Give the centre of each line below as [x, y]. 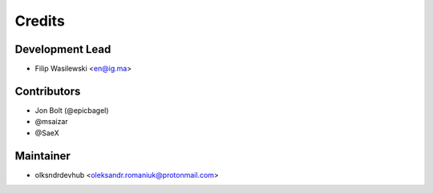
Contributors [48, 91]
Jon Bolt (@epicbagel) [72, 110]
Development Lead [63, 49]
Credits [40, 21]
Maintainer [43, 156]
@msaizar [51, 122]
